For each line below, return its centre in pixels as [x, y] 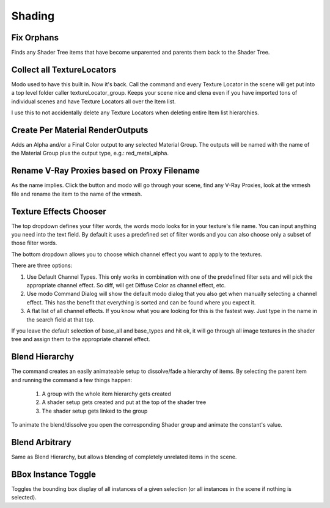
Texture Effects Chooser [59, 211]
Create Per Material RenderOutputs [80, 130]
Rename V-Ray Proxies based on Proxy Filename [105, 171]
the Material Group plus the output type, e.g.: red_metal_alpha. [90, 153]
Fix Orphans [35, 38]
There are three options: [42, 265]
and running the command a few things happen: [72, 380]
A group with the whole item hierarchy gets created [106, 394]
